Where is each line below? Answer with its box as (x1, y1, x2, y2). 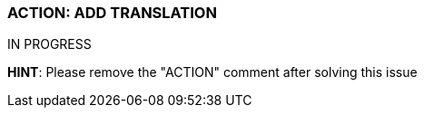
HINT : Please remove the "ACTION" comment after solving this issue (7, 64, 418, 81)
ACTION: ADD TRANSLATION (7, 4, 217, 22)
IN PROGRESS (7, 36, 92, 53)
